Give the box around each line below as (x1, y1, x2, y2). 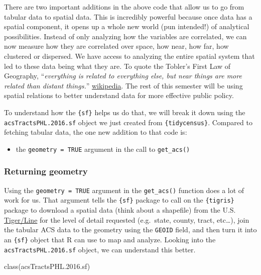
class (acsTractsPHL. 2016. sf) (4, 261, 90, 271)
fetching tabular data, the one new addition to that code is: (4, 127, 187, 137)
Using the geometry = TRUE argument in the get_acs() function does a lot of (4, 185, 244, 195)
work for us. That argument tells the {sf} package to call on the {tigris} (4, 195, 234, 205)
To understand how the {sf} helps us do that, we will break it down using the (4, 107, 245, 117)
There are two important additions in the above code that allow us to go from (4, 2, 244, 12)
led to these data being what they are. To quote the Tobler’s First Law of (4, 60, 231, 71)
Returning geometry (4, 165, 88, 177)
